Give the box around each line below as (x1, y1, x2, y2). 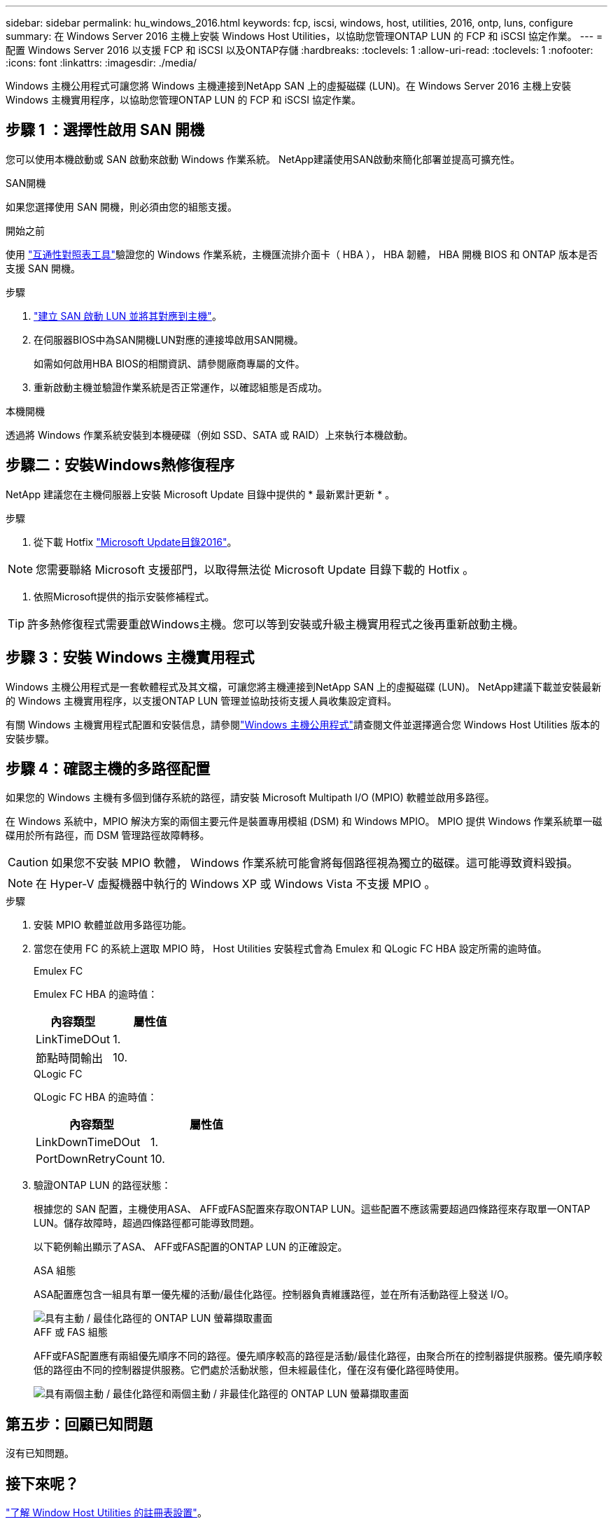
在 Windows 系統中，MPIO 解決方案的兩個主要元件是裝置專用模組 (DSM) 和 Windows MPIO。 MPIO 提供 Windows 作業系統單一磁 (6, 815, 603, 828)
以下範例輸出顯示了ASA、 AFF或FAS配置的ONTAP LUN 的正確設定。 (34, 1241, 348, 1253)
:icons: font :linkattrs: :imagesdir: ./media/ (6, 57, 197, 69)
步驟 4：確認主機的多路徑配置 (6, 759, 211, 777)
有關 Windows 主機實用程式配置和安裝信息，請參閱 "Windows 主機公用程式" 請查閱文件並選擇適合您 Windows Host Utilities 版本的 (6, 718, 600, 731)
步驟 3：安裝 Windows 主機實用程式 (6, 649, 255, 667)
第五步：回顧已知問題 (6, 1415, 153, 1433)
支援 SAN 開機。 (6, 262, 81, 274)
